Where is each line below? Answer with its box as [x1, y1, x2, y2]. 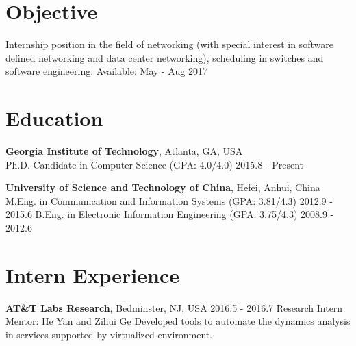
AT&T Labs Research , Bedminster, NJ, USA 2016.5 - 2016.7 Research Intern [5, 300, 343, 314]
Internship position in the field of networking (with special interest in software [5, 37, 333, 51]
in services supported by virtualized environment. [5, 327, 213, 341]
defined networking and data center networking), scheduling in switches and [5, 50, 324, 64]
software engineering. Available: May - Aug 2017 [5, 64, 207, 78]
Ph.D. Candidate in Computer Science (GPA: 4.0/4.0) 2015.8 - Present [5, 157, 304, 171]
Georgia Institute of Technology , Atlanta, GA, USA [5, 144, 243, 158]
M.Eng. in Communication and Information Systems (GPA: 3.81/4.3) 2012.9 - [5, 193, 333, 208]
